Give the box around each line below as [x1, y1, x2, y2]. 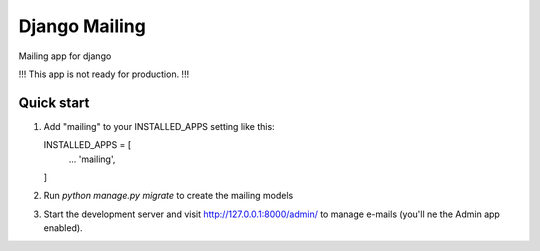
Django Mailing [18, 15, 147, 37]
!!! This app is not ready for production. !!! [18, 68, 190, 80]
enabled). [43, 222, 84, 234]
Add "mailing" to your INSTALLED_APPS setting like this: [43, 120, 275, 132]
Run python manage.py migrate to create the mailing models [43, 190, 294, 202]
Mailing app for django [18, 50, 112, 62]
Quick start [18, 94, 90, 111]
